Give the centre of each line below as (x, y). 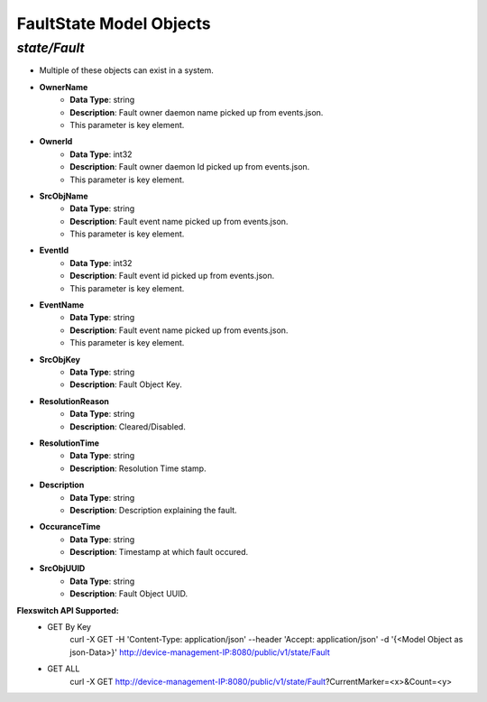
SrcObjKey (60, 359)
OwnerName (64, 87)
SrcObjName (64, 196)
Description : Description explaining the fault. (154, 510)
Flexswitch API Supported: (68, 610)
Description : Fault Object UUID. (129, 594)
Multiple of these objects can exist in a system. (126, 70)
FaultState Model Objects (114, 23)
